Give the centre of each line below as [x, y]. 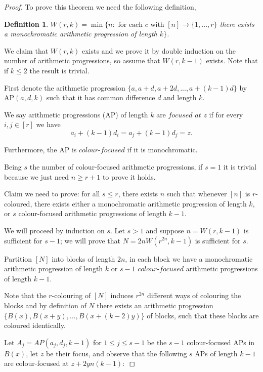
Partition [18, 258]
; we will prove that [90, 240]
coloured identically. [35, 325]
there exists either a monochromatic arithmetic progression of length [140, 203]
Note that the [25, 295]
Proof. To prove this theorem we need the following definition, [100, 7]
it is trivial [240, 166]
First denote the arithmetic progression [65, 87]
